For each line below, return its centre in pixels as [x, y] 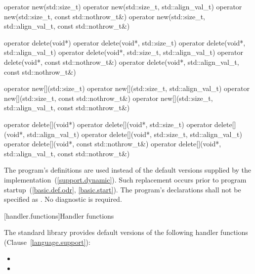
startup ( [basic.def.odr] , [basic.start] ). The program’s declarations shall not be [123, 189]
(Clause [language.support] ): [47, 242]
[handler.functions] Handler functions [59, 215]
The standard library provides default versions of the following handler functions [126, 232]
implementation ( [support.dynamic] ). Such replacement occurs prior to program [125, 179]
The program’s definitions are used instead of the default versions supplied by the [128, 170]
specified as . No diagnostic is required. [63, 199]
